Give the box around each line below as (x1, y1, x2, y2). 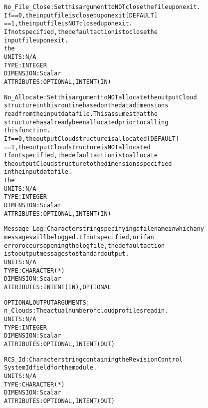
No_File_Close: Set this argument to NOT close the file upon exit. (4, 3, 201, 10)
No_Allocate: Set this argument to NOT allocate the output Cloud (4, 93, 197, 101)
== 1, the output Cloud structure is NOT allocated (4, 143, 151, 151)
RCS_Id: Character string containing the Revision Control (4, 356, 183, 363)
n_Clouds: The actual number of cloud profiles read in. (4, 307, 169, 315)
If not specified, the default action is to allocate (4, 152, 158, 159)
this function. (4, 127, 51, 134)
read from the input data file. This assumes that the (4, 110, 158, 117)
